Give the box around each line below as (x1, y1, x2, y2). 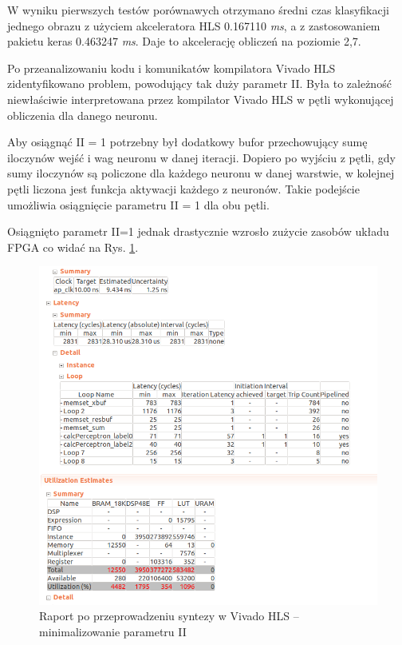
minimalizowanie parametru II (39, 623, 187, 639)
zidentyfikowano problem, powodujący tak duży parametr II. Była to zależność (7, 75, 392, 92)
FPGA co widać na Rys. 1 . (7, 238, 139, 255)
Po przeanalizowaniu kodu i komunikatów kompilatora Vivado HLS (7, 59, 336, 76)
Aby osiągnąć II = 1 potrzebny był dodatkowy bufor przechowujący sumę (7, 133, 368, 150)
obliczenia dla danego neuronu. (7, 106, 158, 123)
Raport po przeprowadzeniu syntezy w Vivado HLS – (39, 607, 299, 624)
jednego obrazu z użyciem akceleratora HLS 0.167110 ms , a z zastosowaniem (7, 17, 380, 34)
